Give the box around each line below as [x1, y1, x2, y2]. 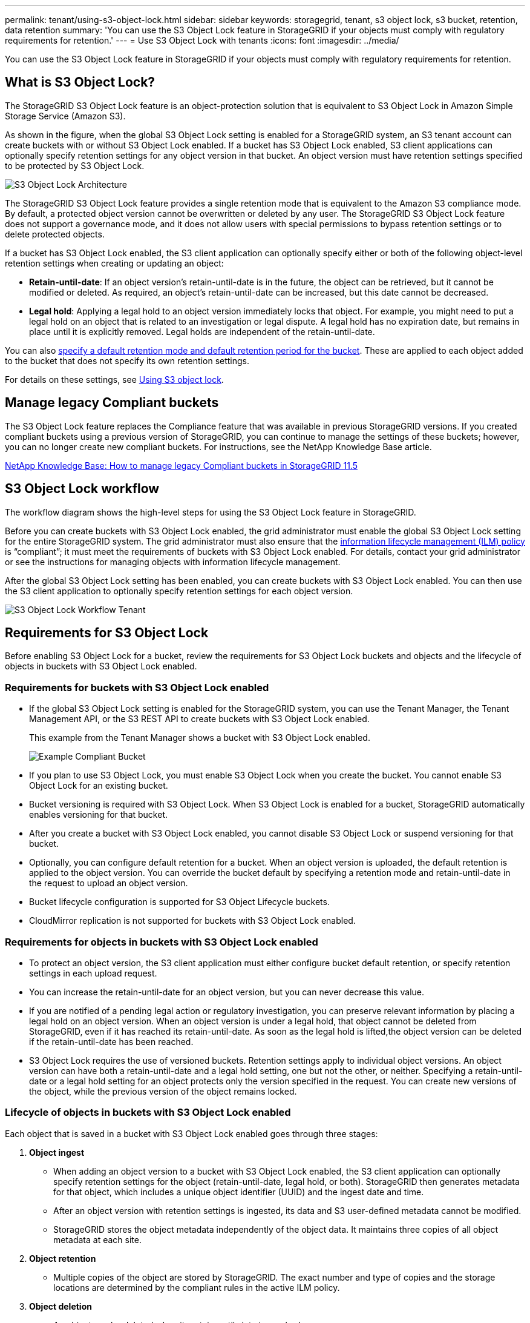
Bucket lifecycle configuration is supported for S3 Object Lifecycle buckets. [29, 897, 330, 907]
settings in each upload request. [29, 967, 157, 978]
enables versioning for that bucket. [29, 809, 168, 820]
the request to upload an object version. [29, 878, 188, 889]
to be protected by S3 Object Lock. [5, 160, 145, 171]
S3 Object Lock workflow [5, 481, 160, 497]
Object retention [29, 1253, 96, 1264]
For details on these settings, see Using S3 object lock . [5, 374, 224, 385]
